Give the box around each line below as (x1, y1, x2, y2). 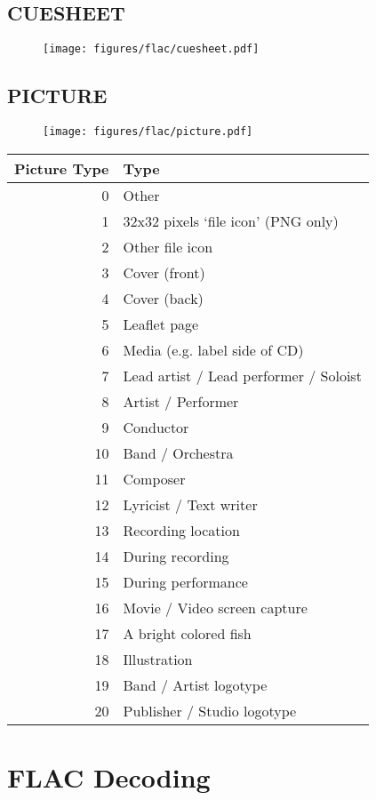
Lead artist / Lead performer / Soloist (123, 364, 362, 386)
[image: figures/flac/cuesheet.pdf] (43, 43, 260, 56)
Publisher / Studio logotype (123, 700, 297, 721)
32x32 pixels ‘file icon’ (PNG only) (123, 210, 339, 231)
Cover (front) (123, 261, 205, 283)
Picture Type (14, 157, 109, 179)
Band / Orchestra (123, 442, 234, 463)
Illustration (123, 648, 193, 669)
